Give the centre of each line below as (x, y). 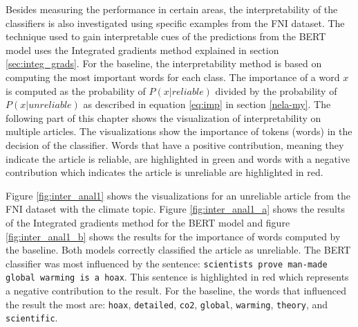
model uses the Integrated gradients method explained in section (142, 50)
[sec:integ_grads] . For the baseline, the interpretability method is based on (164, 63)
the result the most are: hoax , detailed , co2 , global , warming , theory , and (167, 304)
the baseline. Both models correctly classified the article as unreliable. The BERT (178, 250)
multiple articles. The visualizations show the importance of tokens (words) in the (179, 131)
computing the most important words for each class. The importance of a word (173, 77)
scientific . (32, 318)
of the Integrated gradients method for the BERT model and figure (148, 222)
